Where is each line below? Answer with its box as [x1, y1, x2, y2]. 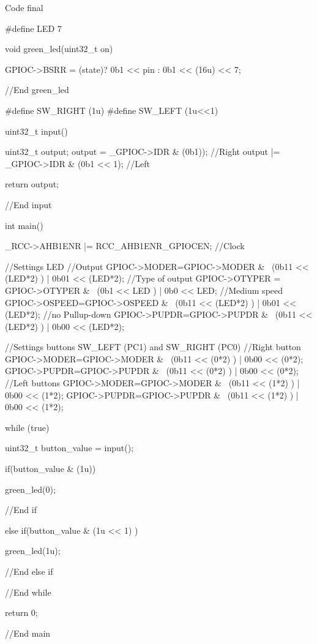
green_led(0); [5, 482, 56, 495]
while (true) [5, 421, 50, 433]
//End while [5, 585, 51, 598]
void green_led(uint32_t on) [5, 42, 113, 55]
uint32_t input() [5, 124, 68, 137]
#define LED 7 [5, 21, 62, 34]
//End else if [5, 565, 53, 577]
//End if [5, 503, 37, 516]
